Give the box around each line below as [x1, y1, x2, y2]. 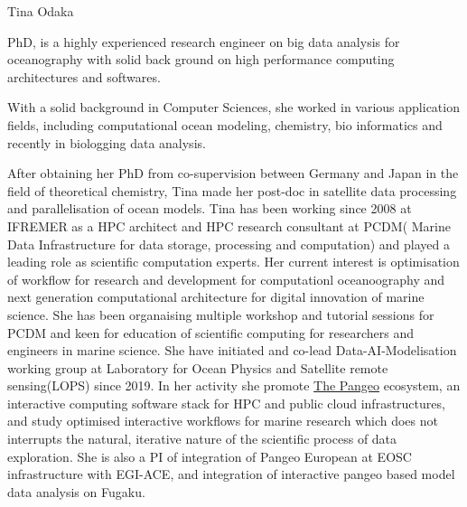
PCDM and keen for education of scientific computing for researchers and [7, 323, 414, 342]
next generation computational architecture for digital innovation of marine [7, 287, 425, 306]
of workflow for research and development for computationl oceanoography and [7, 269, 445, 288]
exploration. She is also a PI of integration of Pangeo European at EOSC [7, 446, 412, 465]
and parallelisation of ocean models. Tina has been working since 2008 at [7, 199, 412, 218]
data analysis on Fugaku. [7, 482, 145, 501]
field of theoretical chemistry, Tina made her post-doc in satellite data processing [7, 181, 457, 200]
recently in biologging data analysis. [7, 133, 206, 152]
